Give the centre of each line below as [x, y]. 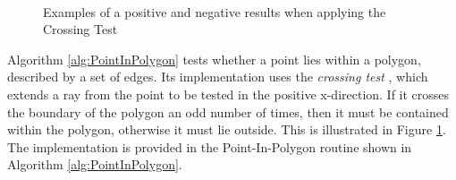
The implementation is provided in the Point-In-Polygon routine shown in [210, 146]
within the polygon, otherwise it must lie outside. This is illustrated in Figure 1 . [227, 129]
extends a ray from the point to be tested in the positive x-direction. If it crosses [228, 94]
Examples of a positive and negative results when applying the [215, 11]
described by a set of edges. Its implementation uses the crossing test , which [218, 77]
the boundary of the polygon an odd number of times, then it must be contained [228, 111]
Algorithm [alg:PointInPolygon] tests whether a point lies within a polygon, [214, 59]
